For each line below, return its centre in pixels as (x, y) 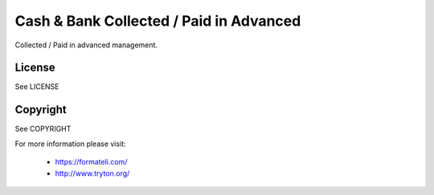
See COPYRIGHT (43, 129)
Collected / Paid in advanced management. (86, 45)
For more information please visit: (70, 144)
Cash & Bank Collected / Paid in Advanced (158, 21)
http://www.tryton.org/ (92, 173)
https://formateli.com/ (91, 162)
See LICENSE (37, 87)
